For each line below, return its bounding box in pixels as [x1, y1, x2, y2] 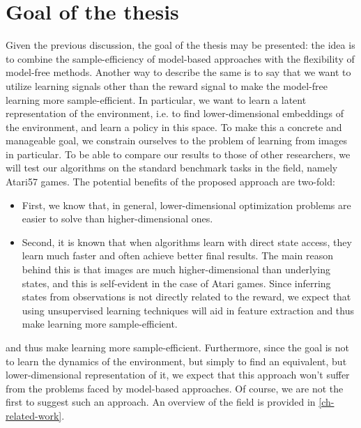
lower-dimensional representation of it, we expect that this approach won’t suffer [6, 367, 350, 382]
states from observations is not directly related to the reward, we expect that [22, 289, 351, 304]
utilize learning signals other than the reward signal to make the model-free [6, 78, 328, 93]
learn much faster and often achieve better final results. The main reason [22, 248, 333, 263]
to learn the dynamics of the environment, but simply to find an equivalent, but [6, 353, 347, 368]
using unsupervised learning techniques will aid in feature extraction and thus [22, 303, 355, 317]
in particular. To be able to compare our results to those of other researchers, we [6, 146, 351, 161]
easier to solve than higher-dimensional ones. [22, 211, 213, 226]
